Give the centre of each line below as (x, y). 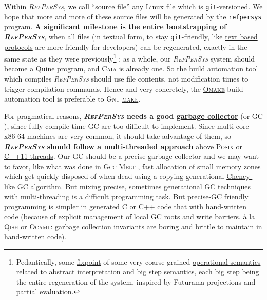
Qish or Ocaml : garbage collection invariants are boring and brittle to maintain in (133, 226)
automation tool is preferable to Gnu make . (72, 99)
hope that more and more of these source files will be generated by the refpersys (133, 16)
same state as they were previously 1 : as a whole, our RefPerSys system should (129, 58)
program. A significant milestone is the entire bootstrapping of (115, 26)
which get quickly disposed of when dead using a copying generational (114, 176)
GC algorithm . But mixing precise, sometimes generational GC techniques (134, 186)
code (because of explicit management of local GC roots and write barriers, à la (130, 216)
